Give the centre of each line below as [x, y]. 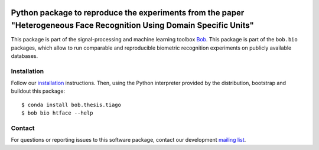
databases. [25, 56]
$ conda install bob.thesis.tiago [71, 105]
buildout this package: [38, 91]
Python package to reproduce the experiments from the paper [128, 13]
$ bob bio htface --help [57, 113]
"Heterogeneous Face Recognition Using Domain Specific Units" [132, 26]
